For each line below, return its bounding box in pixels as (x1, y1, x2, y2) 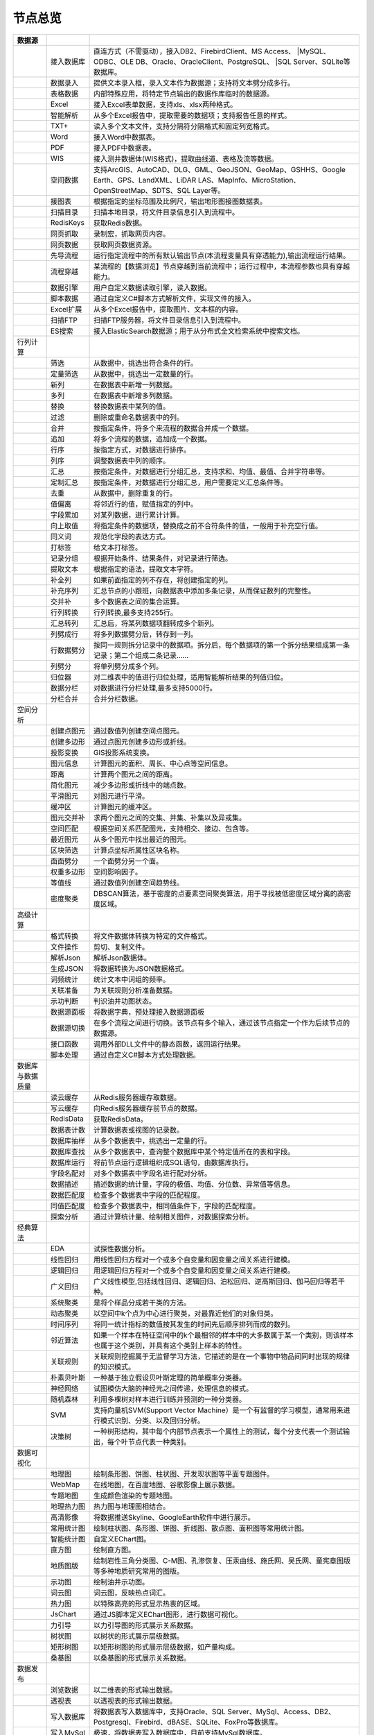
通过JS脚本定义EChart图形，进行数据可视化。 (93, 1609, 242, 1619)
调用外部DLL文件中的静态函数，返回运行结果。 (93, 1039, 245, 1049)
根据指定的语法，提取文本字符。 (93, 564, 197, 574)
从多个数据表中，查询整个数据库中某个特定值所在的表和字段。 (93, 1146, 294, 1156)
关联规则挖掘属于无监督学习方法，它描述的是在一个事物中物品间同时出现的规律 (93, 1351, 350, 1361)
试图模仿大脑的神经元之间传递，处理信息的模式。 (93, 1383, 253, 1393)
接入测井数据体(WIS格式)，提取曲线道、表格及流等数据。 (93, 153, 278, 163)
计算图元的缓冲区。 (93, 802, 156, 811)
